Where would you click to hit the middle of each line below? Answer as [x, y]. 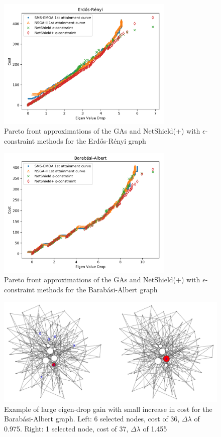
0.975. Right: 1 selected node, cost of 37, [66, 428]
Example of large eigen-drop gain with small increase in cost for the [108, 409]
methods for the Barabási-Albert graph [97, 289]
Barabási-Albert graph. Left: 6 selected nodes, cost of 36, [92, 419]
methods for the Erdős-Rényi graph [91, 140]
